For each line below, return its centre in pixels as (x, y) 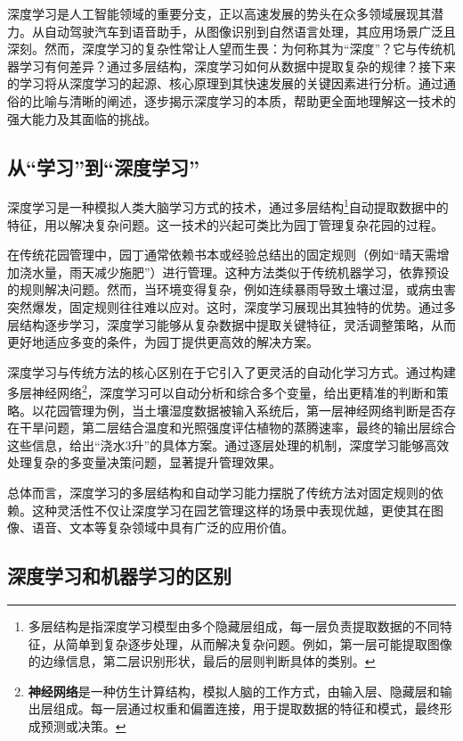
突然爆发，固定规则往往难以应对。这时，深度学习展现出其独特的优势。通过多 (231, 306)
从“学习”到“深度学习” (103, 166)
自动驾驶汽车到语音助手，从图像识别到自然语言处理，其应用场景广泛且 (250, 31)
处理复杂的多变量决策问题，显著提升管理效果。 (144, 462)
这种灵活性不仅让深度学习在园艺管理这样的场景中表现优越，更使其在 (231, 510)
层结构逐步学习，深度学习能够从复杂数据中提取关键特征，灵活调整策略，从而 (231, 324)
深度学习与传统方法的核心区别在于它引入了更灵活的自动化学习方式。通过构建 (231, 371)
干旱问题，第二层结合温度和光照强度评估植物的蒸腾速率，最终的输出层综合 (237, 428)
